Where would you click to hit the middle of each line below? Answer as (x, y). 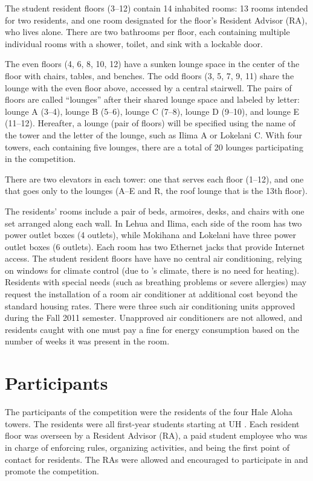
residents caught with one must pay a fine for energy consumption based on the (152, 329)
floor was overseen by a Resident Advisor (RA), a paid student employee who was (156, 435)
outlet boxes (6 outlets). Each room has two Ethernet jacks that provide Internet (155, 246)
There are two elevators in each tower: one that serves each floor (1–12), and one (154, 179)
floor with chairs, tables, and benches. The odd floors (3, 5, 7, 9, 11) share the (150, 75)
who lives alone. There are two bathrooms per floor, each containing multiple (147, 32)
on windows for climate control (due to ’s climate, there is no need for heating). (152, 270)
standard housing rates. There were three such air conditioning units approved (150, 305)
